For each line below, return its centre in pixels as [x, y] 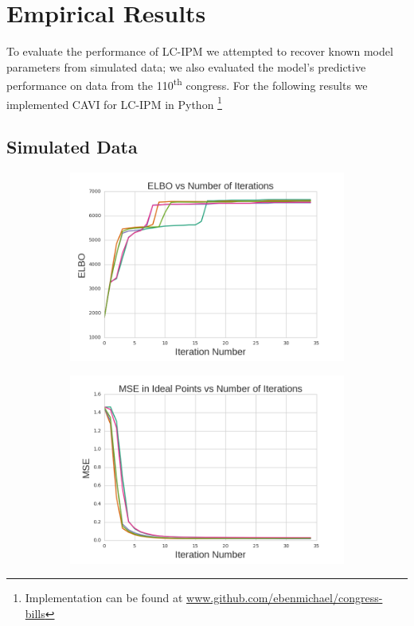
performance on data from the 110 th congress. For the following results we [187, 84]
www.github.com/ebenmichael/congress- [285, 598]
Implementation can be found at [104, 598]
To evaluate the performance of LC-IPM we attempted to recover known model [200, 51]
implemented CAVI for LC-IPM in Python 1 [114, 103]
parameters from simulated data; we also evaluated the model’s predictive [186, 66]
